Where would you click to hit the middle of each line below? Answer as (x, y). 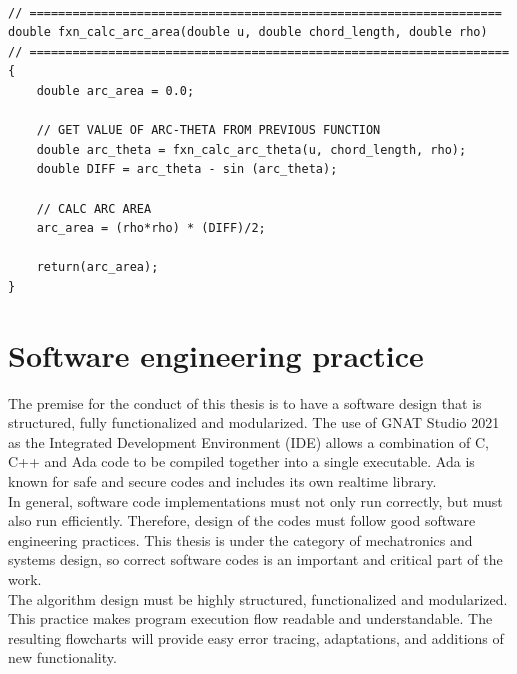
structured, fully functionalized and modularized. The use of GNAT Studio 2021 (254, 422)
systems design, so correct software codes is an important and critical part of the (255, 559)
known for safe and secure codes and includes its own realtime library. (222, 481)
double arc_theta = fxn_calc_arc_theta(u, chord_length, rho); (251, 149)
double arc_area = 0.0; (115, 90)
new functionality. (62, 657)
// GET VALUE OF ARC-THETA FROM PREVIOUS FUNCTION (208, 130)
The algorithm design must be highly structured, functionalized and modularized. (258, 598)
